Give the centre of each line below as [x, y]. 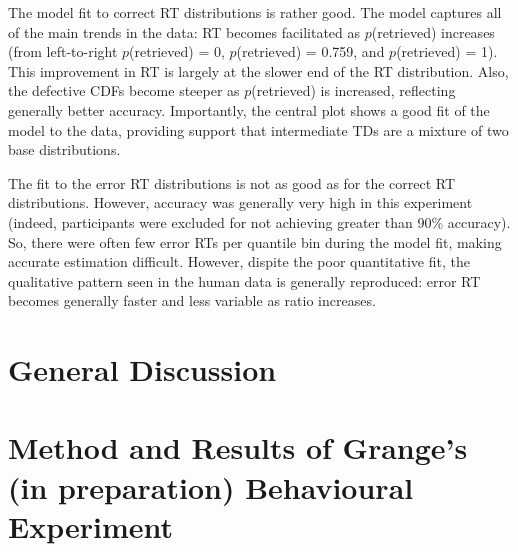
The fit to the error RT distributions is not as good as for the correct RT [232, 182]
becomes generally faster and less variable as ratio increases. [192, 300]
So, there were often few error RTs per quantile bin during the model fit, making [255, 241]
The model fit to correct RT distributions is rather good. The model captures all [255, 12]
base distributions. [64, 149]
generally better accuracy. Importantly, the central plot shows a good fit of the [249, 109]
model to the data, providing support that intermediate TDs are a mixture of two [258, 129]
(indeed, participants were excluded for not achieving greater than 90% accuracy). [259, 221]
